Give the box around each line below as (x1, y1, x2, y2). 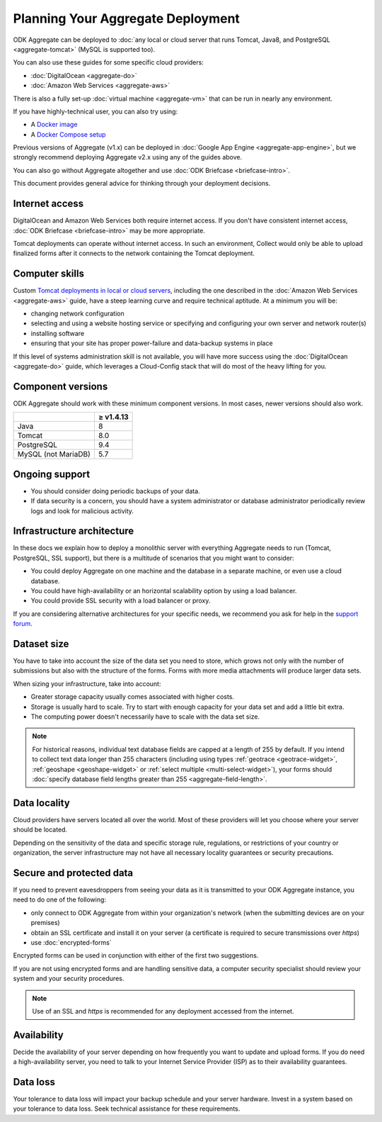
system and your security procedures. (13, 975, 125, 983)
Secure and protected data (13, 867, 134, 879)
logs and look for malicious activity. (30, 507, 134, 515)
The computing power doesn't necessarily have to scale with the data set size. (30, 712, 260, 721)
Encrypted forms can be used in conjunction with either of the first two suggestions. (13, 951, 259, 960)
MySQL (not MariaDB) (17, 449, 91, 459)
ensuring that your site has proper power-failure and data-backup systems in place (30, 339, 273, 347)
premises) (30, 919, 60, 927)
